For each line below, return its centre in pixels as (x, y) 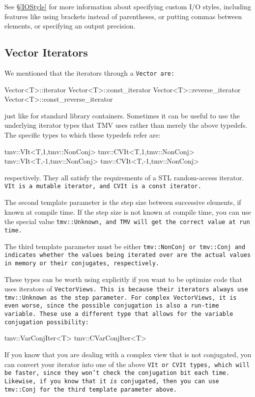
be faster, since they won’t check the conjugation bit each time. (117, 373)
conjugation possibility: (47, 322)
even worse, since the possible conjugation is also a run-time (112, 306)
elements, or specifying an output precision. (70, 26)
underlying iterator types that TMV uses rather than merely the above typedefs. (126, 125)
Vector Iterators (46, 52)
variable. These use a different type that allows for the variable (119, 314)
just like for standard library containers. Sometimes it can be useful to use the (122, 115)
